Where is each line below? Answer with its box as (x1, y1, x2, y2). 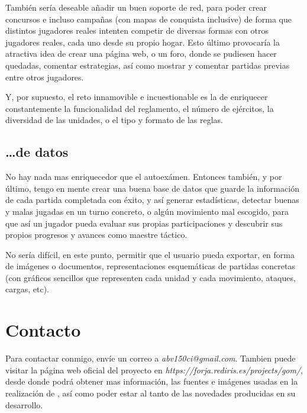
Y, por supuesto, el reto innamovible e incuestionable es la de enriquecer (5, 91, 268, 103)
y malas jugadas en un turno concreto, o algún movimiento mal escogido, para (5, 205, 289, 217)
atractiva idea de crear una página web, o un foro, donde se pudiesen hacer (5, 47, 277, 60)
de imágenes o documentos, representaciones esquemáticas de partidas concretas (5, 260, 295, 272)
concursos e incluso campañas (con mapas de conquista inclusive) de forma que (5, 12, 292, 25)
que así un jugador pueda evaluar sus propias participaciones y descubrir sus (5, 217, 283, 229)
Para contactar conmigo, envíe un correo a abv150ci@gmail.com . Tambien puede (5, 352, 296, 364)
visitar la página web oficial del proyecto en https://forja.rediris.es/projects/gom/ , (5, 363, 303, 376)
